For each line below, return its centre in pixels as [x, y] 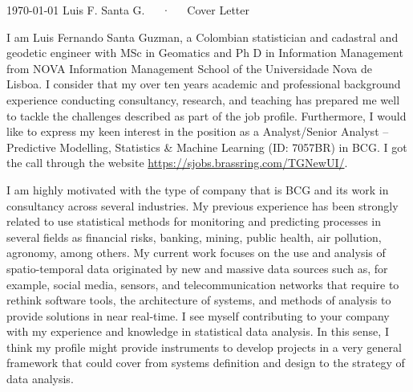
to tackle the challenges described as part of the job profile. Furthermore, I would [206, 115]
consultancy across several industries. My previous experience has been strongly [202, 205]
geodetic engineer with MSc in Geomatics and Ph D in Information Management [205, 53]
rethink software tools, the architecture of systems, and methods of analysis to [199, 300]
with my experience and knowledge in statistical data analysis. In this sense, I [198, 331]
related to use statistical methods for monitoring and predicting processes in [194, 221]
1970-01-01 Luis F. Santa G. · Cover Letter [128, 10]
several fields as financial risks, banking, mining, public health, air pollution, [194, 237]
